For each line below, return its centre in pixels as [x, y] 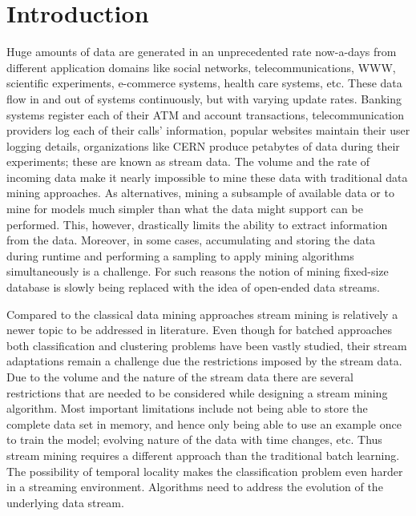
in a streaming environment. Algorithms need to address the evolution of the [195, 487]
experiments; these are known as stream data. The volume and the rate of [188, 161]
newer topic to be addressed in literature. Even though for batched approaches [199, 330]
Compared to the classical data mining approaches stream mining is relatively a [202, 314]
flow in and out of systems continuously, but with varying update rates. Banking [204, 98]
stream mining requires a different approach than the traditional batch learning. [203, 455]
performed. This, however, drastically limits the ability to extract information [197, 224]
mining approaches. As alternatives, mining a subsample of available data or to [200, 193]
